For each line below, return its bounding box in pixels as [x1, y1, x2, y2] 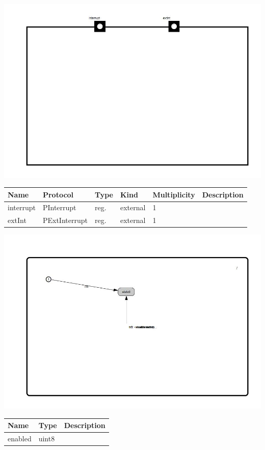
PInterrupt [42, 202, 76, 213]
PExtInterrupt [42, 215, 88, 226]
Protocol [42, 189, 74, 199]
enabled [8, 433, 32, 443]
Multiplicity [152, 189, 195, 199]
